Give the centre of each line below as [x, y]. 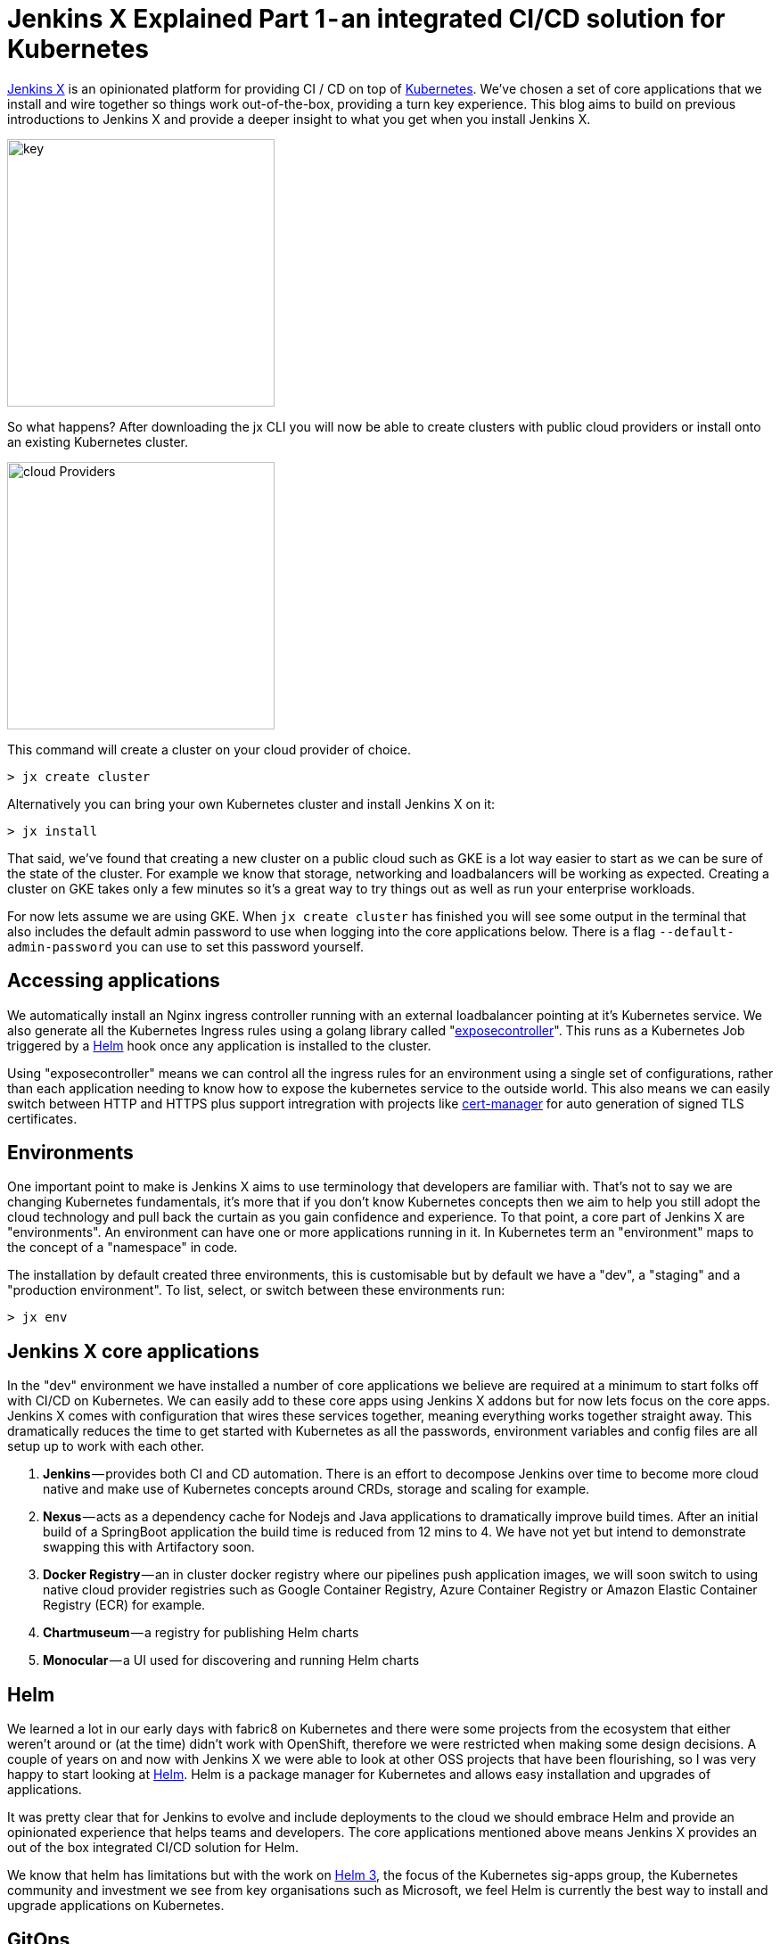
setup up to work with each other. [106, 1446]
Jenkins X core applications [133, 1351]
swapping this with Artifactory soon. [149, 1547]
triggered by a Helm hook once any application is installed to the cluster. [219, 1045]
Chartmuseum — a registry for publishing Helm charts [201, 1633]
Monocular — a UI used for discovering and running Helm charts [231, 1660]
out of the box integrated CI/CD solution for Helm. [153, 1848]
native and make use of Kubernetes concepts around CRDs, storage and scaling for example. [316, 1489]
